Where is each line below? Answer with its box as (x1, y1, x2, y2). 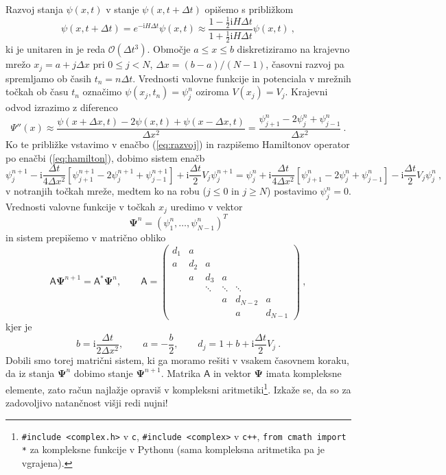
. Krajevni (285, 84, 328, 99)
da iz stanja (5, 366, 55, 380)
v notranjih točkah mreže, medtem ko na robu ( (5, 184, 207, 198)
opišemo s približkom (204, 2, 294, 16)
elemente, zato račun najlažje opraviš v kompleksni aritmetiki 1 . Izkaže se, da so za (5, 380, 351, 396)
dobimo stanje (73, 366, 133, 380)
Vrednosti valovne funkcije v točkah (5, 199, 156, 213)
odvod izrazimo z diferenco (5, 100, 118, 114)
